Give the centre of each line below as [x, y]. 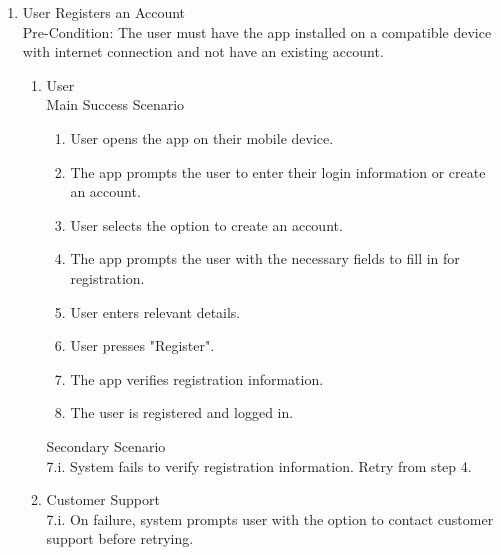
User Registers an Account [104, 12]
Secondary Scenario [106, 445]
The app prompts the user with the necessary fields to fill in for [265, 258]
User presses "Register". [142, 345]
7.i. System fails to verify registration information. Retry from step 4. [259, 465]
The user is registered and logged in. [182, 412]
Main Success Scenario [115, 104]
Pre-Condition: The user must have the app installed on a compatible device [257, 31]
